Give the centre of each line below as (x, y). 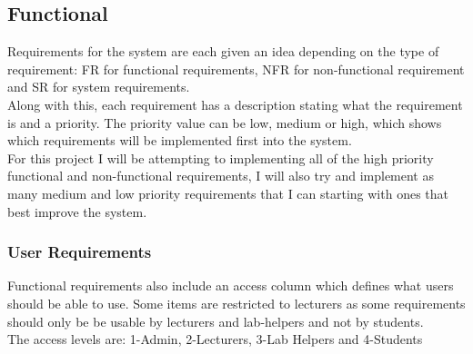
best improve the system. (77, 211)
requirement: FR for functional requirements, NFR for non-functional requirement (236, 69)
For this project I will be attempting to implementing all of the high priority (221, 157)
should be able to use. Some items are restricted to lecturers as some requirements (236, 303)
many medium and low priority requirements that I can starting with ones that (228, 193)
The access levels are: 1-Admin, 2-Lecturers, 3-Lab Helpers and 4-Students (215, 339)
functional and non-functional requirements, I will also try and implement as (221, 176)
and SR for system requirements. (99, 87)
